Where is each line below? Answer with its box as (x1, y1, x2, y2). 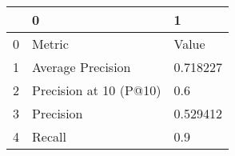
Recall (32, 127, 66, 146)
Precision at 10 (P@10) (32, 81, 161, 99)
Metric (32, 34, 69, 53)
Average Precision (32, 58, 131, 76)
